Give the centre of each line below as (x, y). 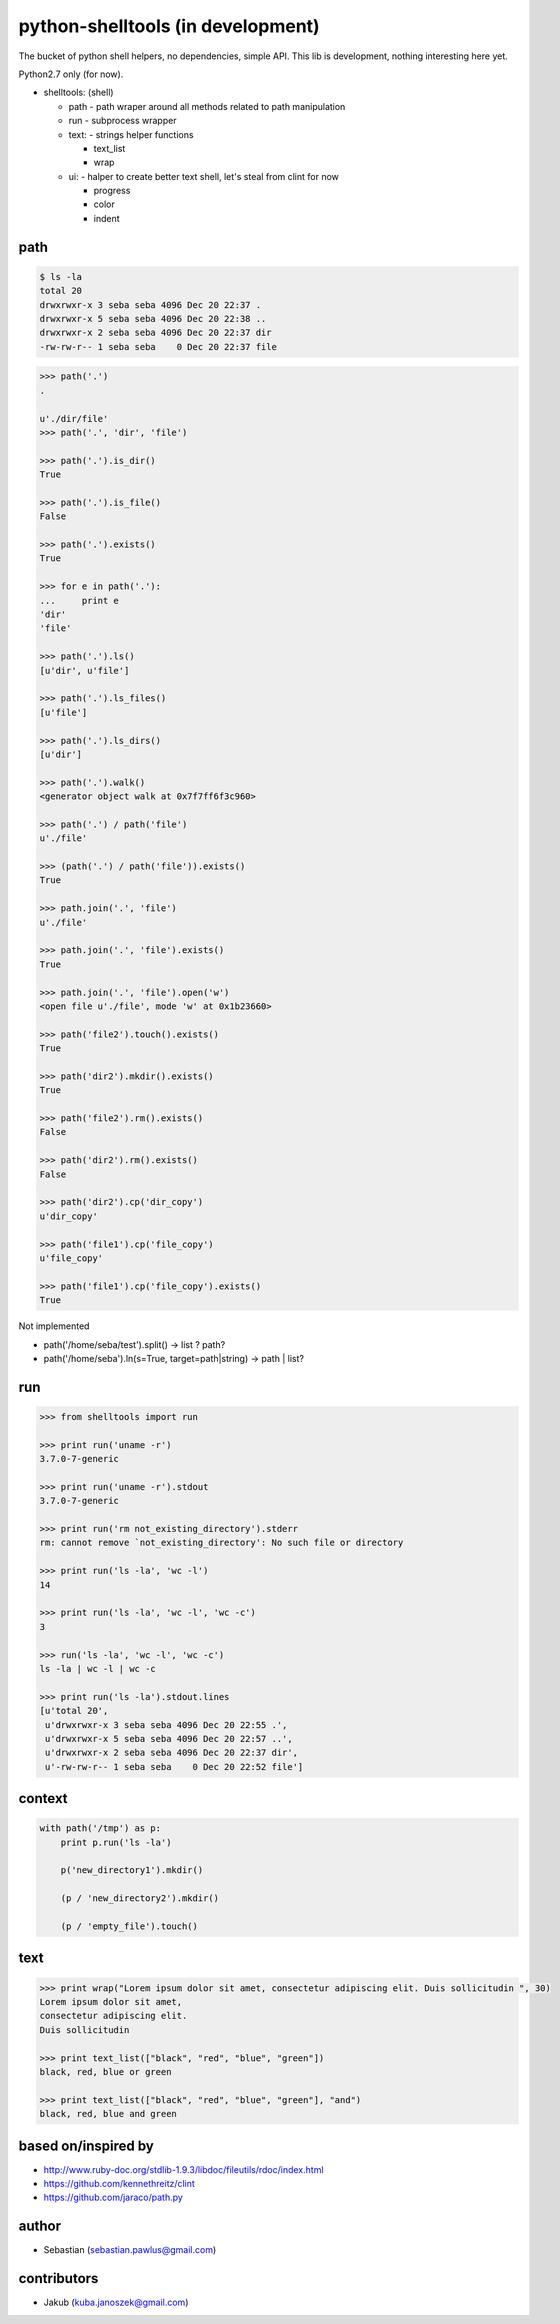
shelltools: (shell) (78, 92)
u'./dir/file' (74, 418)
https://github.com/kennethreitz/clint (119, 2184)
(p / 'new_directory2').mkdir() (140, 1898)
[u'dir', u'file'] (84, 670)
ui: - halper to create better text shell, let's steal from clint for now (204, 176)
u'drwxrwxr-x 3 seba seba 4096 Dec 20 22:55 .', (166, 1724)
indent (106, 218)
